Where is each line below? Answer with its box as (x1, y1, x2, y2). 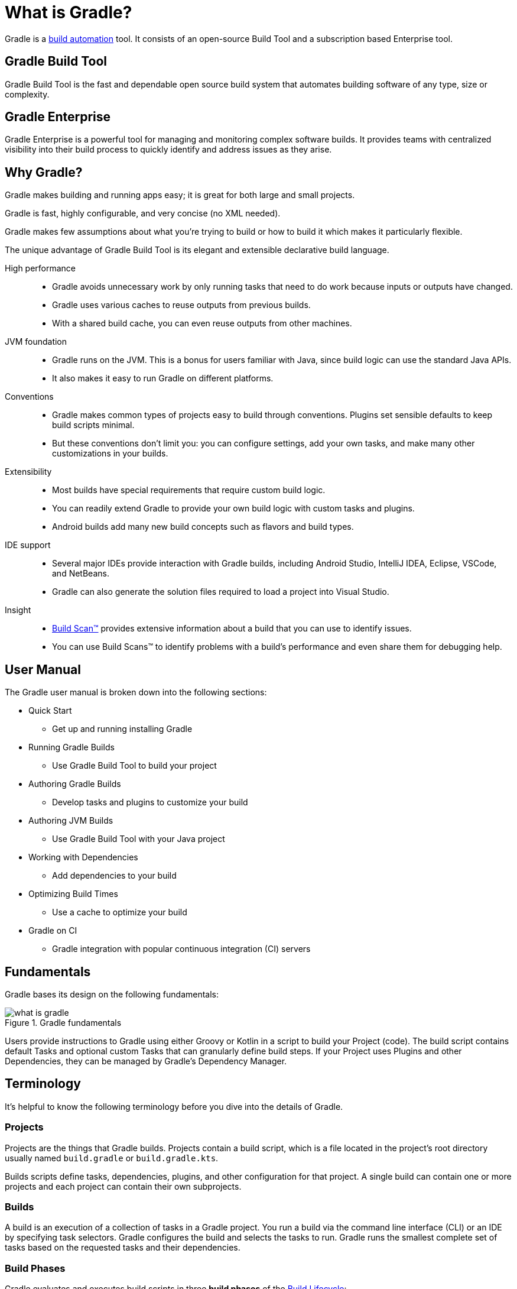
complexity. (5, 89, 50, 99)
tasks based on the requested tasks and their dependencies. (5, 1242, 240, 1253)
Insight (5, 605, 31, 616)
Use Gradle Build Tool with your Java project (52, 834, 225, 844)
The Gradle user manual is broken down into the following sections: (5, 687, 267, 698)
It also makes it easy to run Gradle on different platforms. (52, 373, 274, 384)
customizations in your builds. (52, 448, 168, 459)
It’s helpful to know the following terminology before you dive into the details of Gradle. (5, 1101, 343, 1112)
